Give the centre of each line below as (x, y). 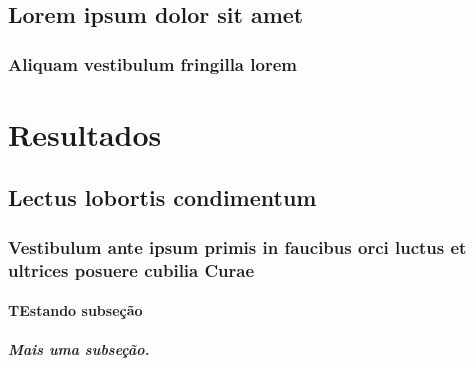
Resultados (85, 133)
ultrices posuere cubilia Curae (131, 269)
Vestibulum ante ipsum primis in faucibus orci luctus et (237, 246)
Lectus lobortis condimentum (162, 197)
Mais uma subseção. (79, 349)
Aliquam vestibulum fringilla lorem (152, 63)
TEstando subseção (75, 310)
